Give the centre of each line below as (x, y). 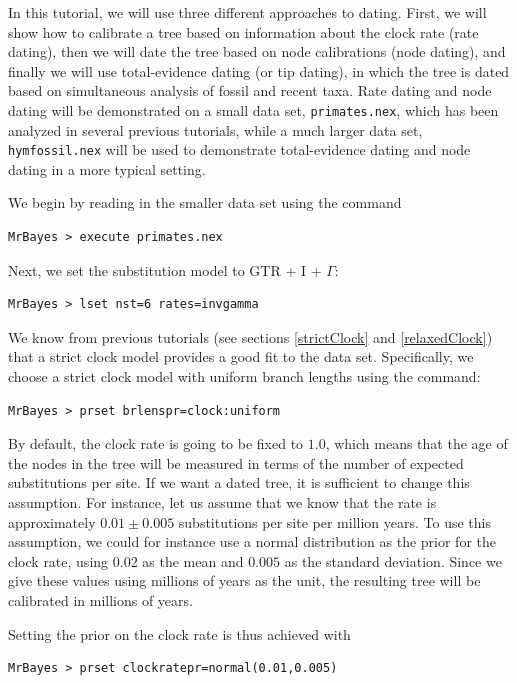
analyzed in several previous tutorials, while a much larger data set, (215, 129)
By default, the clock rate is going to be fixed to (156, 443)
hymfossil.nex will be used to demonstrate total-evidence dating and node (239, 149)
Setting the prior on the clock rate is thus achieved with (179, 633)
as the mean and (193, 560)
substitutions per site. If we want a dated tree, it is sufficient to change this (239, 482)
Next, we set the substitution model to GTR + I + (165, 269)
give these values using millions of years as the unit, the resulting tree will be (244, 580)
